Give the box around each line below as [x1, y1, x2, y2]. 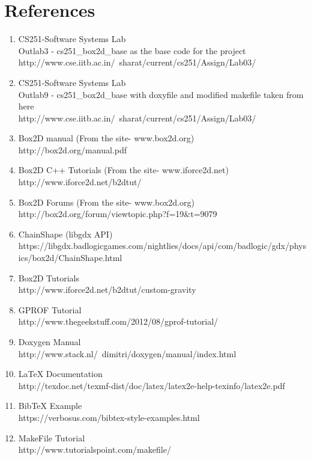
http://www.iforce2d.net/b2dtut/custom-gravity [18, 283, 196, 296]
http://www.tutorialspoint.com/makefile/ [18, 443, 171, 456]
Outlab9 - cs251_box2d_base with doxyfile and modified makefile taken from [18, 88, 304, 100]
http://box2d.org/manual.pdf [18, 143, 127, 156]
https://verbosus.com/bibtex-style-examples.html [18, 411, 200, 423]
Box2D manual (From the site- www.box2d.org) [18, 132, 195, 144]
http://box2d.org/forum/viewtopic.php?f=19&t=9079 [18, 207, 217, 220]
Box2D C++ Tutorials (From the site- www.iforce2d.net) [18, 164, 229, 176]
